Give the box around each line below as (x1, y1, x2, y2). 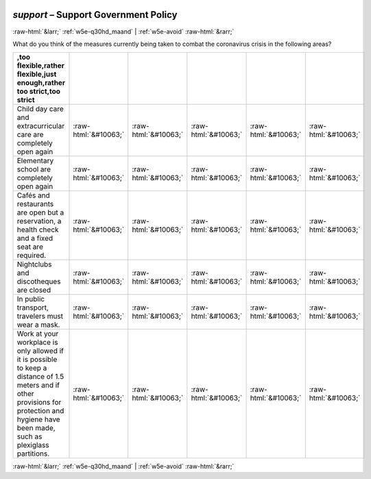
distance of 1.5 (16, 372, 64, 382)
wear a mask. (16, 320, 60, 330)
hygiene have (16, 415, 61, 424)
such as (16, 432, 43, 441)
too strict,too (16, 86, 61, 96)
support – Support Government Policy (12, 9, 178, 21)
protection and (16, 406, 64, 416)
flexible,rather (16, 61, 65, 71)
